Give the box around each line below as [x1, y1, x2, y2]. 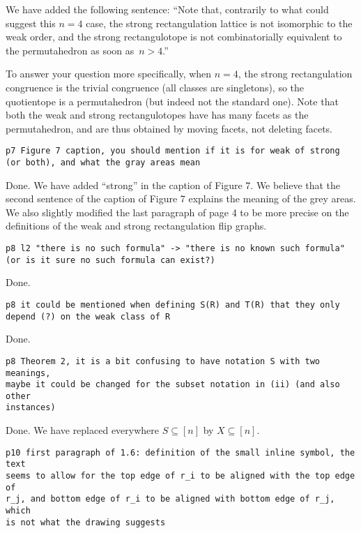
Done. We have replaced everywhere [6, 423, 160, 437]
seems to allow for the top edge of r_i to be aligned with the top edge [6, 471, 355, 481]
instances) [6, 403, 56, 413]
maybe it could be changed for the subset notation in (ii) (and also [6, 380, 340, 390]
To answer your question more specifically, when [6, 66, 212, 81]
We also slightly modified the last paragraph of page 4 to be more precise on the [6, 204, 349, 219]
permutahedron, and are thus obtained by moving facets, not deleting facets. [6, 121, 332, 135]
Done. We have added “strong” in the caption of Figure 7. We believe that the [6, 177, 341, 192]
